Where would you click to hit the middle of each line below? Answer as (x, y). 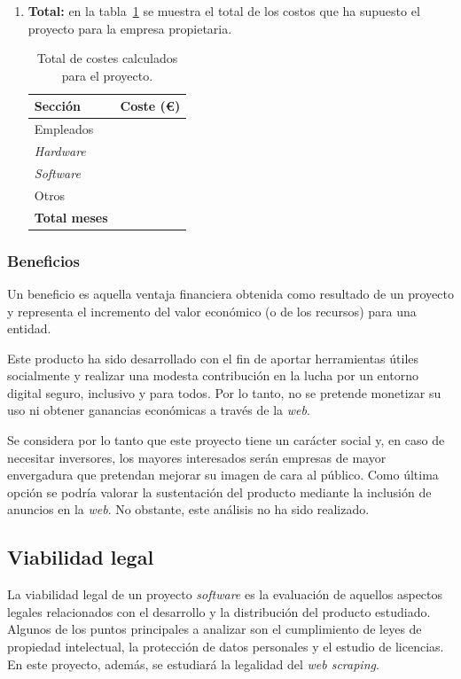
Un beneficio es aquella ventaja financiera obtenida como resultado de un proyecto (230, 293)
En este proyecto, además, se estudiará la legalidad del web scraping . (193, 663)
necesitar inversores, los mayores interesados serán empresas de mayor (197, 457)
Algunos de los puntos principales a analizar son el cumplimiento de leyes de (215, 629)
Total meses (71, 217)
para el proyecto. (107, 75)
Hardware (60, 151)
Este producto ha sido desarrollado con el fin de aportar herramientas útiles (213, 358)
